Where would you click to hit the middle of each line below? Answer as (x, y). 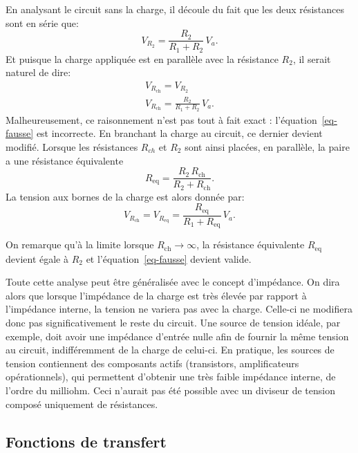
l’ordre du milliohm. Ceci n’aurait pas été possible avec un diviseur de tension (170, 390)
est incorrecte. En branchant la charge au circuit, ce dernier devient (179, 133)
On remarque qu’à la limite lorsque (80, 244)
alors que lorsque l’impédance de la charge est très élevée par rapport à (156, 295)
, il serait (312, 58)
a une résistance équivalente (65, 160)
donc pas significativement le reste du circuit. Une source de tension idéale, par (173, 323)
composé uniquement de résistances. (82, 404)
